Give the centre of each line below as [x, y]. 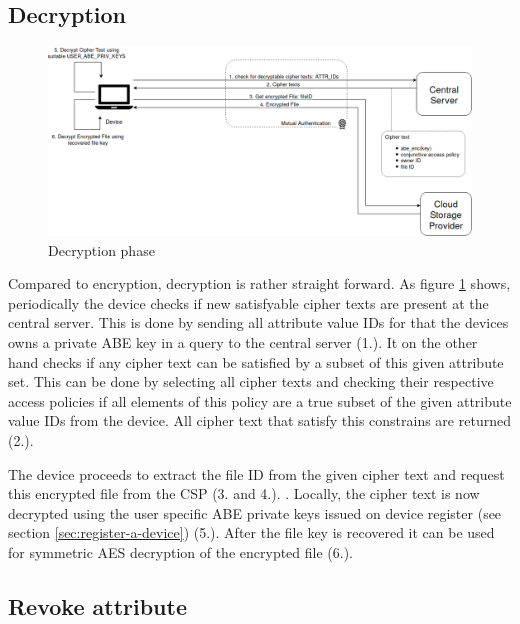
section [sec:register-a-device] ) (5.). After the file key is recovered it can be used [251, 532]
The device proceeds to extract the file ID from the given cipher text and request [256, 473]
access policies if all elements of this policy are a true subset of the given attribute [260, 400]
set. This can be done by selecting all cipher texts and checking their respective [251, 381]
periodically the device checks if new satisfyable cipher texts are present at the [248, 302]
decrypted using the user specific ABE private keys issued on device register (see [255, 512]
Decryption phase [101, 249]
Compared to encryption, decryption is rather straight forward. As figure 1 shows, [259, 283]
